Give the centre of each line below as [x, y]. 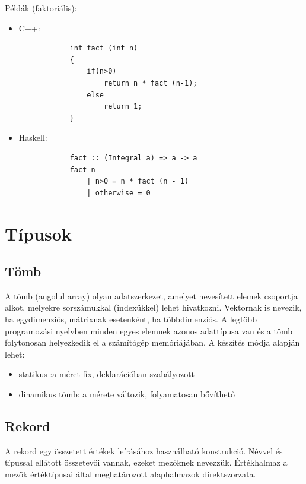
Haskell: [33, 137]
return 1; [123, 107]
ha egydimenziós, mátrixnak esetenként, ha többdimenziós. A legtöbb [131, 319]
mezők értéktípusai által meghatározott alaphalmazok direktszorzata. [130, 474]
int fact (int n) [104, 48]
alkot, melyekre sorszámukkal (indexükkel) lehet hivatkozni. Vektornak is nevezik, [153, 307]
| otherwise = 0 [119, 193]
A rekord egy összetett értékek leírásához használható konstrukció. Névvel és [144, 450]
